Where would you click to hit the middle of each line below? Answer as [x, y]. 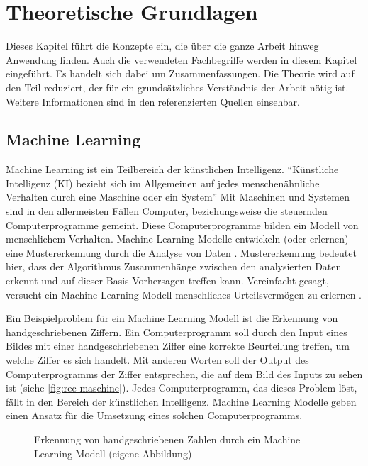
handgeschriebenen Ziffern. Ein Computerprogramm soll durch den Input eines [177, 332]
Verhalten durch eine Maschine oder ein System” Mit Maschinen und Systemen [178, 197]
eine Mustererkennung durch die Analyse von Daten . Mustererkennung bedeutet [181, 252]
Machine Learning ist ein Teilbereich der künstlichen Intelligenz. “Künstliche [172, 169]
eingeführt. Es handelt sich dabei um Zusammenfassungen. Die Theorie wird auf [180, 73]
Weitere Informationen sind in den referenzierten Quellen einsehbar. [153, 101]
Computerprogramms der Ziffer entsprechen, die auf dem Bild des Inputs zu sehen [184, 373]
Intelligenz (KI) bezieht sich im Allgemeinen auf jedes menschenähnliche [163, 183]
